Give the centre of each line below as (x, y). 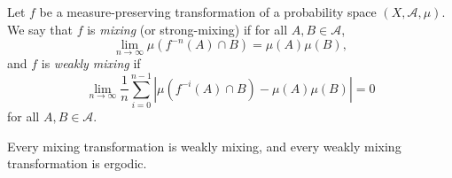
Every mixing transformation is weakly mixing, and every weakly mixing (204, 146)
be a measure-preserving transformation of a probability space (208, 12)
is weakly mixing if (91, 63)
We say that (40, 29)
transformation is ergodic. (77, 163)
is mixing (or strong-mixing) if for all (187, 29)
